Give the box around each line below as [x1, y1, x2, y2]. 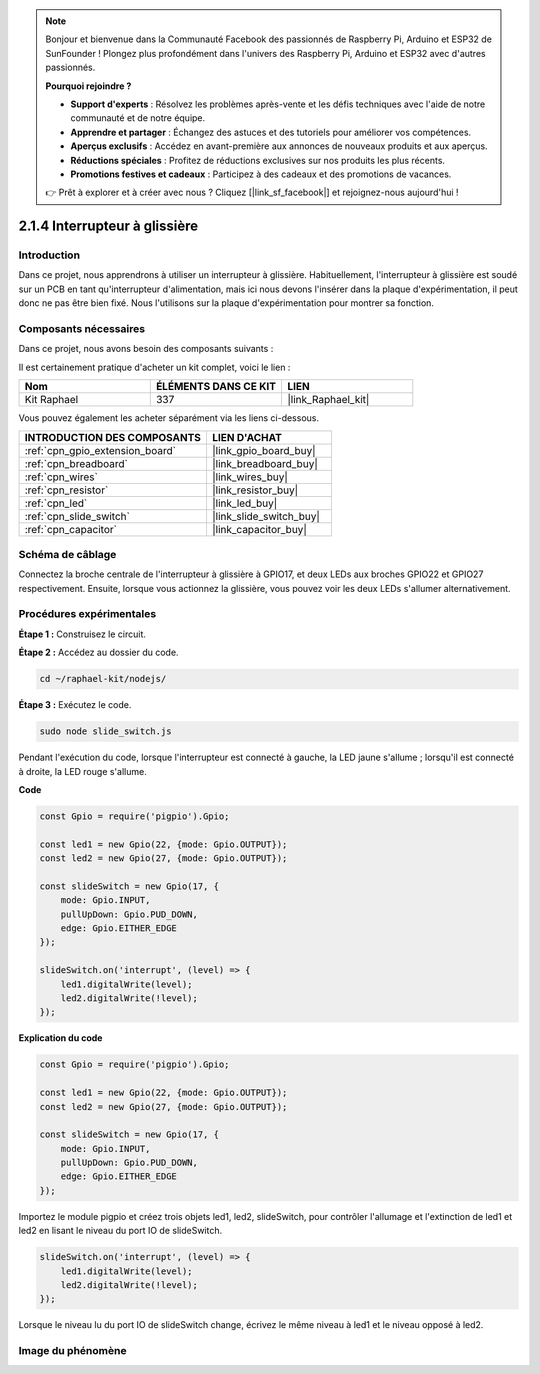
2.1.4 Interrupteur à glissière [18, 218, 199, 235]
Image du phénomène [18, 1344, 127, 1358]
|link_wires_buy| [211, 470, 289, 484]
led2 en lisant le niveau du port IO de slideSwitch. [18, 1225, 223, 1237]
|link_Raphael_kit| [287, 393, 370, 407]
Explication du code [18, 1032, 103, 1044]
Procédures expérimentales [18, 607, 157, 621]
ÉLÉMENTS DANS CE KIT [155, 380, 277, 394]
